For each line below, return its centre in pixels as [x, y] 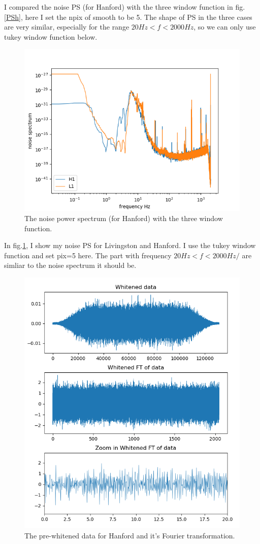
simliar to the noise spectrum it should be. [70, 265]
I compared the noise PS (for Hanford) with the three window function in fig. [125, 7]
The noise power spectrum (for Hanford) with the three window [124, 218]
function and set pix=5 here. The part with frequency [88, 255]
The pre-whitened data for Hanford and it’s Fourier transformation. [130, 535]
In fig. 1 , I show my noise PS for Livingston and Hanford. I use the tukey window [130, 245]
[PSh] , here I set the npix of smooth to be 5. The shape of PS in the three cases [128, 17]
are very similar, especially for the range [67, 27]
